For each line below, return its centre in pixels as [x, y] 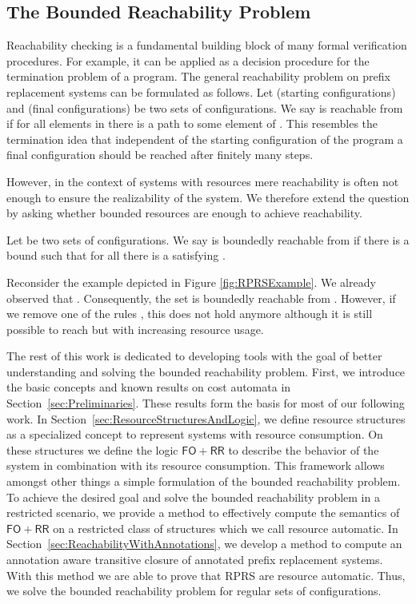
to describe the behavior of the [304, 449]
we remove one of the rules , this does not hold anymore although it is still [190, 314]
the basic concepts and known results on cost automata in [149, 387]
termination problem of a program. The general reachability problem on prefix [198, 76]
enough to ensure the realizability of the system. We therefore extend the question [208, 197]
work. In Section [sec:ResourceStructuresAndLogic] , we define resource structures [206, 418]
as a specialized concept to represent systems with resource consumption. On [195, 434]
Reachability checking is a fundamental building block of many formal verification [207, 45]
